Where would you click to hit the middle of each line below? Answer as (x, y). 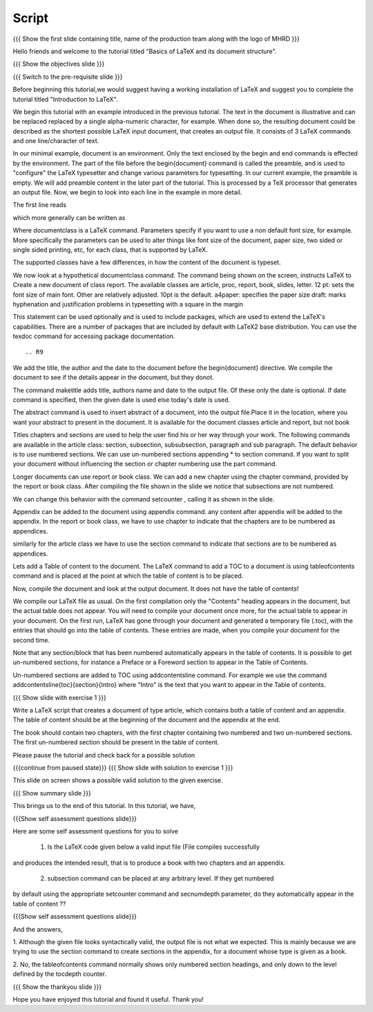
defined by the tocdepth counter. (60, 974)
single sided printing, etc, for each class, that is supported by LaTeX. (110, 250)
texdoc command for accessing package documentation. (94, 336)
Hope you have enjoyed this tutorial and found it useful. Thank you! (108, 999)
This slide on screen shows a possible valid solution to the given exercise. (118, 780)
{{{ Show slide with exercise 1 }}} (59, 697)
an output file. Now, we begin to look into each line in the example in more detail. (127, 192)
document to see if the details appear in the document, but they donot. (113, 378)
